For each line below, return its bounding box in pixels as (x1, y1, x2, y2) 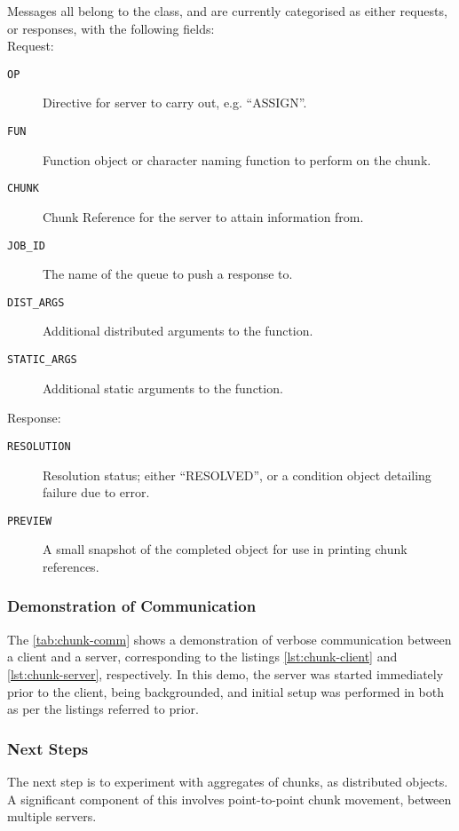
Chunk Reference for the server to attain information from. (43, 207, 364, 226)
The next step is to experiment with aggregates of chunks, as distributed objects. (7, 772, 448, 790)
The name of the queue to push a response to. (43, 265, 293, 283)
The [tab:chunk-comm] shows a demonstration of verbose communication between (7, 629, 452, 648)
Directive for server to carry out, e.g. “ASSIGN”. (43, 93, 307, 112)
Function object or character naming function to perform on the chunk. (43, 150, 431, 169)
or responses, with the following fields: (7, 19, 215, 37)
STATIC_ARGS (7, 353, 77, 367)
